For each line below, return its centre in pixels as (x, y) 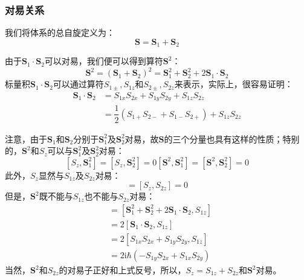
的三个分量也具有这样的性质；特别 (232, 138)
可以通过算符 (78, 84)
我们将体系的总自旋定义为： (60, 32)
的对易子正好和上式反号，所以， (122, 270)
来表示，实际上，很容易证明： (234, 84)
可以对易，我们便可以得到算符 (104, 61)
